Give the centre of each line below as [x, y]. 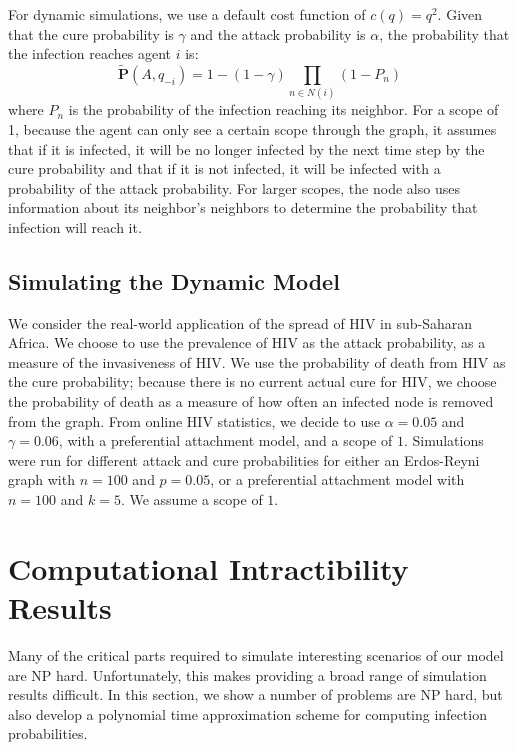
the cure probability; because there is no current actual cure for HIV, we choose [252, 381]
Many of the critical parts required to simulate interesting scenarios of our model [256, 654]
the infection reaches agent [90, 53]
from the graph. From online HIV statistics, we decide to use [194, 420]
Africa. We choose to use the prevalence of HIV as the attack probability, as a [247, 342]
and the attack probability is [278, 33]
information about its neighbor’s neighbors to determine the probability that [243, 207]
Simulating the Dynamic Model [174, 280]
